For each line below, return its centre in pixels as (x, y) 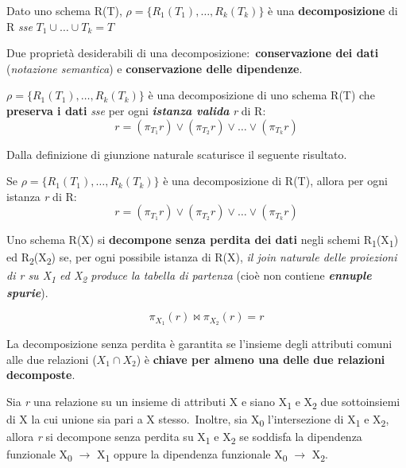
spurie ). (27, 292)
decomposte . (41, 375)
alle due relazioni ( (52, 359)
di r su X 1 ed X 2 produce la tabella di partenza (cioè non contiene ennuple (189, 276)
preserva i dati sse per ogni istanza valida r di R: (136, 110)
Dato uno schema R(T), (64, 10)
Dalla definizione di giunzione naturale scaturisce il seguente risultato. (177, 154)
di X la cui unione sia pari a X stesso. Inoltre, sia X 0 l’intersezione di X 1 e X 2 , (198, 420)
